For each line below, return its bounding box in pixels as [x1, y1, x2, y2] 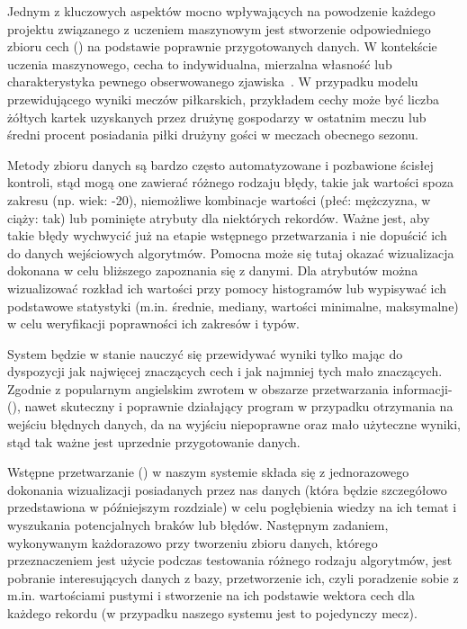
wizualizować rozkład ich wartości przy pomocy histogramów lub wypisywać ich [7, 278, 447, 297]
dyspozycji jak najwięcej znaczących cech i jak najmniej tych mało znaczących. [7, 362, 443, 381]
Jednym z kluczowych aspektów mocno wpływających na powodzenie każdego [7, 2, 436, 20]
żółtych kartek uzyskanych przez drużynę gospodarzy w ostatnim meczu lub [7, 107, 427, 126]
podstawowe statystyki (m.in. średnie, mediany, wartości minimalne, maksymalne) [7, 296, 459, 315]
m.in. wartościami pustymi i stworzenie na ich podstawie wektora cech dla [7, 586, 416, 605]
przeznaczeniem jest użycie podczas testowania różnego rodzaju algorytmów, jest [7, 551, 453, 570]
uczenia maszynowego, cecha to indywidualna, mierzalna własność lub [7, 54, 392, 73]
